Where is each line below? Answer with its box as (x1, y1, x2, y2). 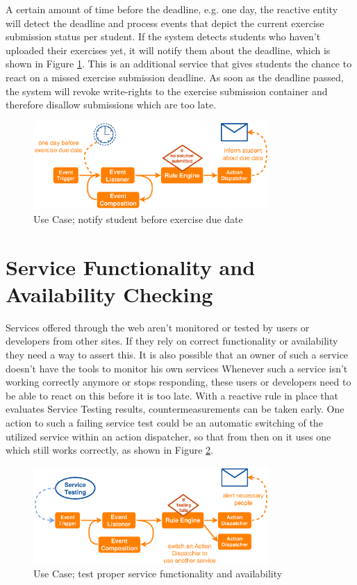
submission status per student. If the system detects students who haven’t (6, 29, 321, 44)
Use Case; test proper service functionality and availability (33, 566, 283, 581)
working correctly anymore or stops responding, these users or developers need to (6, 374, 351, 389)
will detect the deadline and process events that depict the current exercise (6, 15, 324, 30)
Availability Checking (6, 279, 213, 308)
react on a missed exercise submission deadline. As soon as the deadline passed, (6, 69, 344, 84)
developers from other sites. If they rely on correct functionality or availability (6, 333, 338, 348)
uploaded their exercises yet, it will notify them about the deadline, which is (6, 42, 331, 57)
